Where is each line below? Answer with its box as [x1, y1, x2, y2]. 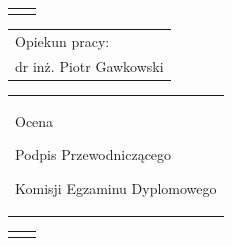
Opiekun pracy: [15, 31, 110, 51]
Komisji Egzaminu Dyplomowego [15, 177, 217, 198]
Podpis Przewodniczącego [15, 144, 172, 165]
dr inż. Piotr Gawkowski [15, 55, 164, 76]
